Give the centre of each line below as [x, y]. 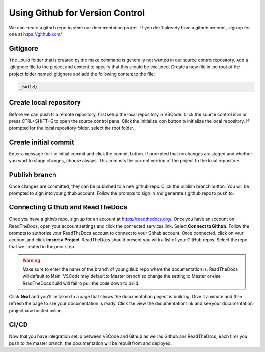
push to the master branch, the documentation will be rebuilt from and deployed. [91, 343]
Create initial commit [42, 142]
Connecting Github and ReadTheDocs [68, 207]
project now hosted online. [36, 310]
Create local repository [45, 103]
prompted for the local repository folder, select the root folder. [72, 128]
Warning [31, 260]
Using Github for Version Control [77, 13]
